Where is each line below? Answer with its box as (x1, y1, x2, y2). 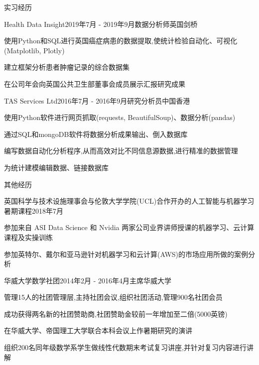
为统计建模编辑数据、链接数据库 (4, 162, 109, 172)
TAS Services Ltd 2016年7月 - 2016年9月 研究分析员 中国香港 (4, 95, 190, 106)
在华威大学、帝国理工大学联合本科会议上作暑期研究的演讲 (4, 325, 192, 336)
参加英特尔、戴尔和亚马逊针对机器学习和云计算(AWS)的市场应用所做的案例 (4, 248, 249, 259)
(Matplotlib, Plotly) (4, 45, 65, 55)
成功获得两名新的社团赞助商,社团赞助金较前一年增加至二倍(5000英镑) (4, 308, 228, 319)
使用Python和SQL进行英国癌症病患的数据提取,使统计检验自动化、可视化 (4, 35, 238, 46)
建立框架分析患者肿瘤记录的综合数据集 (4, 62, 129, 72)
